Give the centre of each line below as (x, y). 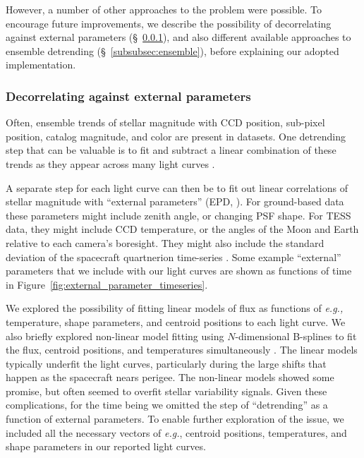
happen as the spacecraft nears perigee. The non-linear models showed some (170, 377)
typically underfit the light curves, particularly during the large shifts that (166, 363)
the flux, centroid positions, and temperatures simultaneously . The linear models (182, 350)
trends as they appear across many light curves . (110, 163)
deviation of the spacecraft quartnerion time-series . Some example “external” (174, 257)
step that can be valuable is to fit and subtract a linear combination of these (171, 150)
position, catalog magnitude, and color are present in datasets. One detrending (176, 136)
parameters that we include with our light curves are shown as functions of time (179, 271)
